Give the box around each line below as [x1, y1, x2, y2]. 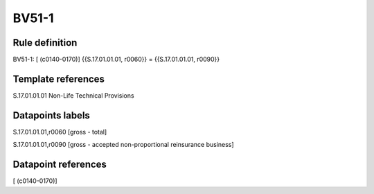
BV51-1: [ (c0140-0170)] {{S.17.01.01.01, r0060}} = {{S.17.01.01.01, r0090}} [12, 55, 220, 64]
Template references [12, 73, 105, 85]
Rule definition [12, 37, 78, 48]
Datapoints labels [12, 109, 90, 121]
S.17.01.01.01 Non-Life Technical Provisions [12, 91, 134, 100]
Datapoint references [12, 159, 107, 170]
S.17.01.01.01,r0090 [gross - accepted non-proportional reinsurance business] [12, 141, 235, 149]
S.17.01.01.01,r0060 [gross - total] [12, 127, 107, 136]
